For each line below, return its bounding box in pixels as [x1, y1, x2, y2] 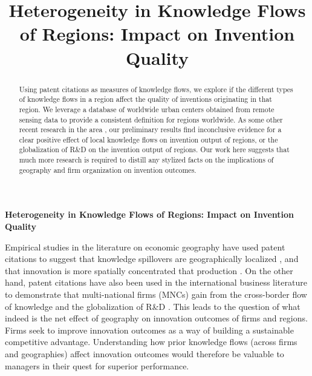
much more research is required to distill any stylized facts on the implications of [19, 155, 274, 165]
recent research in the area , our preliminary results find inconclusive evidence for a [19, 124, 282, 135]
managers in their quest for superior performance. [5, 359, 189, 372]
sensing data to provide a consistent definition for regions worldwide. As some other [19, 114, 283, 124]
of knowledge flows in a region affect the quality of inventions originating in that [19, 94, 272, 104]
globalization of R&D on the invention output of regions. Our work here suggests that [19, 144, 290, 155]
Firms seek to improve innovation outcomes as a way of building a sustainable [5, 323, 294, 336]
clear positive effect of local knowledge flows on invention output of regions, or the [19, 134, 278, 144]
